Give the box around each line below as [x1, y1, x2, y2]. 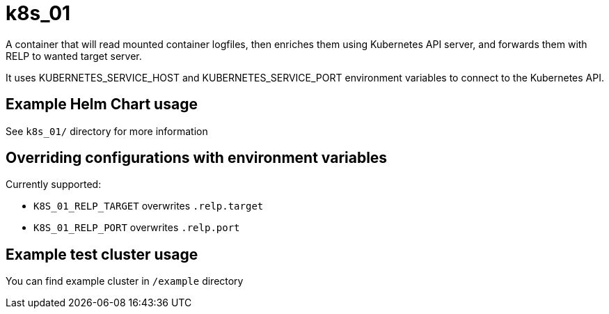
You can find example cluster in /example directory [6, 275, 244, 288]
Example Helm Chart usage [6, 95, 198, 113]
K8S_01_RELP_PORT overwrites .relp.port [33, 221, 240, 234]
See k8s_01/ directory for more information [6, 125, 208, 137]
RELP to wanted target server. [6, 49, 142, 62]
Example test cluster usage [6, 245, 198, 263]
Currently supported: [6, 178, 102, 191]
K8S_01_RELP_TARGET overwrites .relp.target [33, 200, 264, 212]
